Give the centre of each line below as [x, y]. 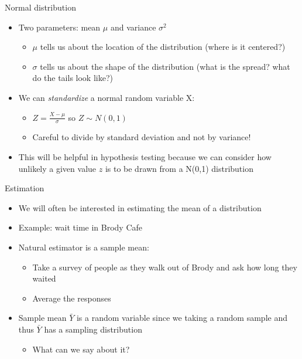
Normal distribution [40, 7]
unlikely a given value [57, 168]
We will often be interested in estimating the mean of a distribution [140, 207]
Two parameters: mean [59, 27]
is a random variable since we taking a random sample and [182, 318]
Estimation [25, 188]
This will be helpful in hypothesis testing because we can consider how [145, 156]
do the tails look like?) [73, 78]
